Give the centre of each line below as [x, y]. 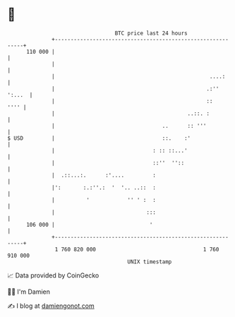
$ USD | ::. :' [99, 138]
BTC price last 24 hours [151, 33]
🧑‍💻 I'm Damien [29, 292]
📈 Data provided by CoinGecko [53, 275]
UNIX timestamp [150, 262]
